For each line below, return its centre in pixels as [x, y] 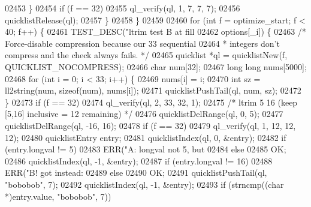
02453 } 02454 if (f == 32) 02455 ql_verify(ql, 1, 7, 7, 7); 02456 [123, 8]
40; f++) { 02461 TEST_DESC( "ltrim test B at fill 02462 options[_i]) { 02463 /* [155, 31]
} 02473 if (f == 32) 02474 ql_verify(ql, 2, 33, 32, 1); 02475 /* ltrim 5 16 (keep [151, 102]
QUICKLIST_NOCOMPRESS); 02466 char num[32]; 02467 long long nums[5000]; [156, 66]
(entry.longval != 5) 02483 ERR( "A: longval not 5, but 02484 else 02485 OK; [146, 149]
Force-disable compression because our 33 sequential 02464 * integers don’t [142, 43]
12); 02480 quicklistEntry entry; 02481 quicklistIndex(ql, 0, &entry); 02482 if [146, 137]
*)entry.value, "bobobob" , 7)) [58, 196]
